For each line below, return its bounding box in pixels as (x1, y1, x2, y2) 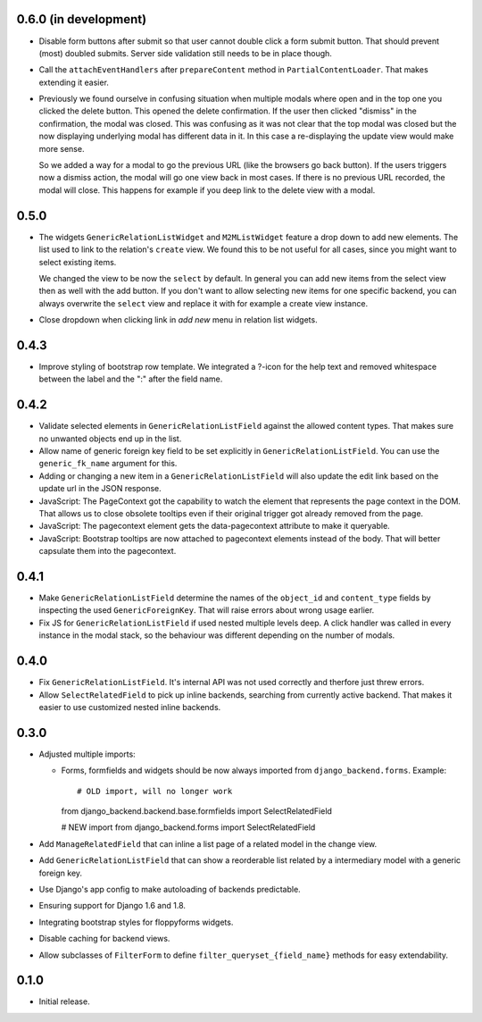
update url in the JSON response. (38, 483, 162, 494)
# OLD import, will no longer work (77, 786, 233, 796)
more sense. (38, 143, 85, 154)
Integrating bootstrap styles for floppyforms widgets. (38, 917, 234, 927)
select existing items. (38, 256, 117, 267)
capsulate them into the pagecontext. (38, 546, 177, 557)
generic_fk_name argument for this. (38, 458, 178, 469)
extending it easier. (38, 77, 109, 88)
